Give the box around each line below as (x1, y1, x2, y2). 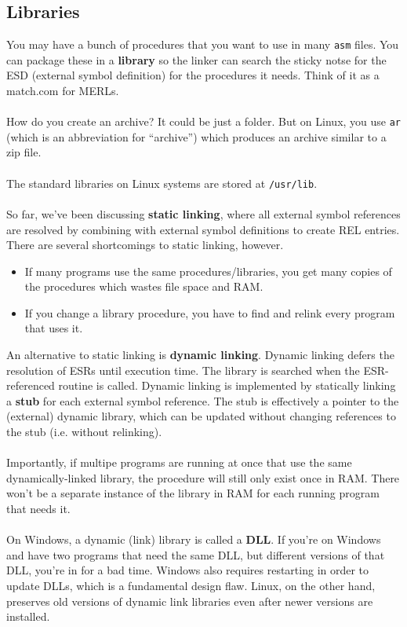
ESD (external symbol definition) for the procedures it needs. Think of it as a (6, 67, 380, 83)
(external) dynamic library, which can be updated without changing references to (6, 408, 396, 424)
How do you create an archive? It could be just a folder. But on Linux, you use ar (6, 113, 402, 130)
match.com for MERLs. (6, 82, 119, 99)
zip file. (6, 144, 42, 160)
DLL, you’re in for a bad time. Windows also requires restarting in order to (6, 562, 369, 578)
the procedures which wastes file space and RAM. (24, 278, 263, 295)
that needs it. (6, 500, 71, 517)
